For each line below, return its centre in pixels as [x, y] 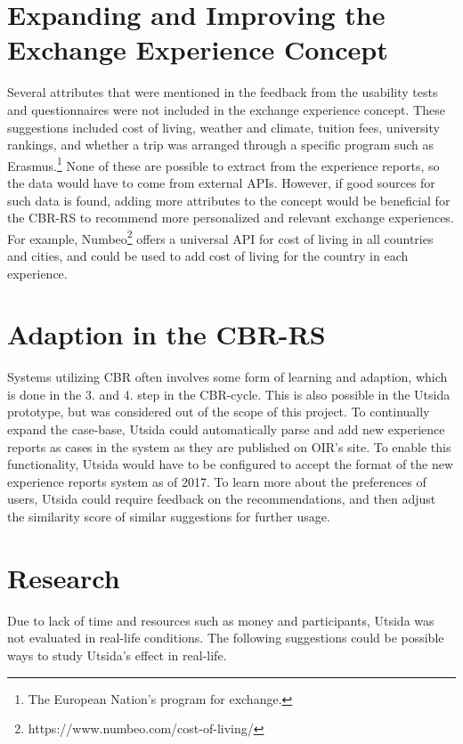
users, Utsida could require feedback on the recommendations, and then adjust [222, 499]
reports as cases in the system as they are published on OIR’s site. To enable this [229, 446]
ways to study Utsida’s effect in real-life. [117, 655]
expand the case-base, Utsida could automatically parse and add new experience [226, 429]
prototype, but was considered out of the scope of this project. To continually [219, 412]
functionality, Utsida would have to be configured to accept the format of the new [231, 464]
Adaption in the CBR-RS [167, 334]
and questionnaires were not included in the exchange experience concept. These [226, 109]
